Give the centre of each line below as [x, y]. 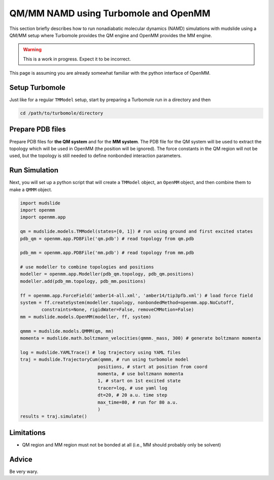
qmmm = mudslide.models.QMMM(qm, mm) [67, 331]
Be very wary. [24, 471]
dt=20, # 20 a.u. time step [132, 395]
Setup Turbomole [38, 87]
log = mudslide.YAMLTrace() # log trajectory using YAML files [100, 352]
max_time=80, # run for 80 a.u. [138, 402]
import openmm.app [43, 217]
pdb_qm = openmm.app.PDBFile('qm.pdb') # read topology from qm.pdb [107, 238]
